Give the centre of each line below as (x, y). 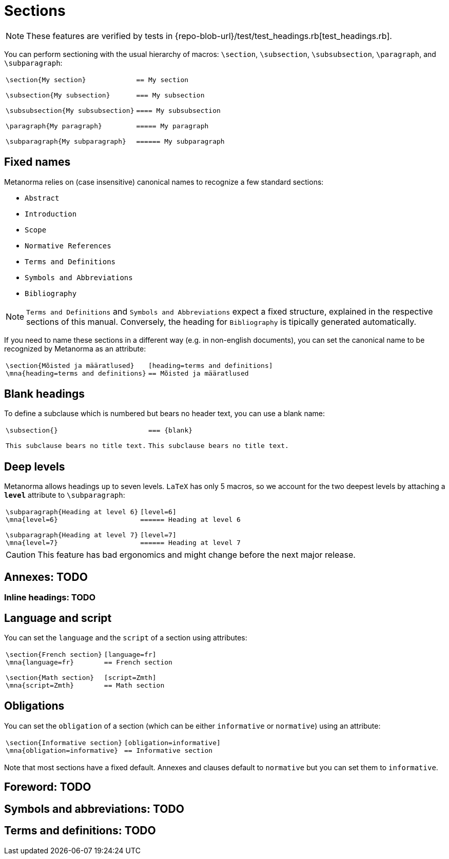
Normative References (68, 246)
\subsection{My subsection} (58, 95)
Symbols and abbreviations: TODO (94, 809)
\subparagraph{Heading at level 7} (72, 535)
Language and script (58, 618)
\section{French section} (54, 654)
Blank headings (45, 394)
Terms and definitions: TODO (80, 831)
